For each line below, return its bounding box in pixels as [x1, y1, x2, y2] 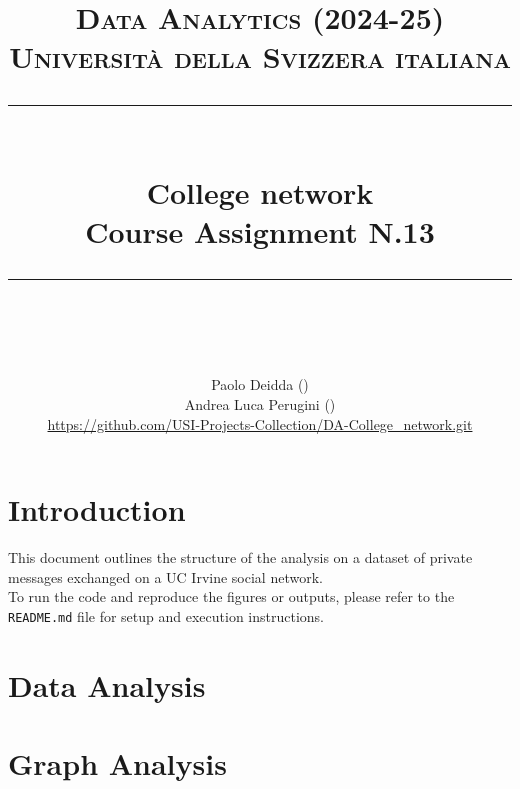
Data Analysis [8, 664, 206, 705]
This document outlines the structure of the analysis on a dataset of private [8, 547, 473, 568]
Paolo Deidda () [211, 374, 309, 395]
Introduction [8, 489, 186, 530]
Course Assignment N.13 [85, 210, 435, 251]
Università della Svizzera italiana [9, 36, 511, 77]
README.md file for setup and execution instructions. [8, 605, 324, 626]
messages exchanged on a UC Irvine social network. [8, 566, 323, 587]
